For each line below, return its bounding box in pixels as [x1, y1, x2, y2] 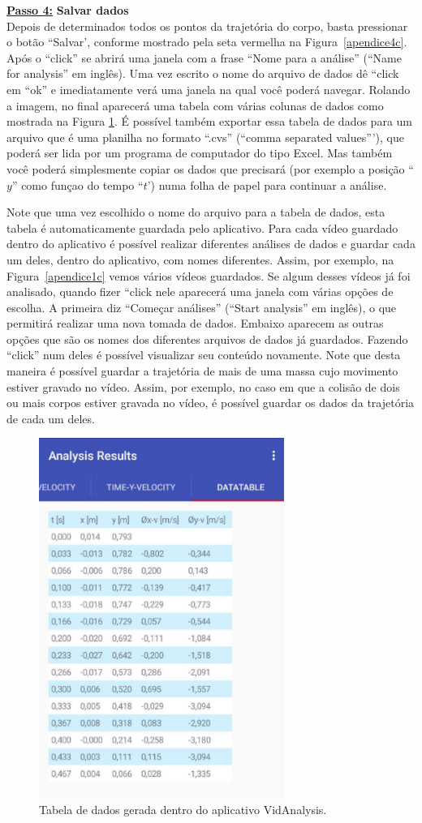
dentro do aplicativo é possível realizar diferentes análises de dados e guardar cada [6, 235, 416, 252]
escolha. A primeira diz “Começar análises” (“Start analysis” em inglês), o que [6, 298, 397, 315]
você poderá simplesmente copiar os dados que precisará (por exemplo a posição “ [6, 160, 414, 177]
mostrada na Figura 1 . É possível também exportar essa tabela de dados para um [6, 113, 412, 130]
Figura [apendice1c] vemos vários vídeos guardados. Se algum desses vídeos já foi [6, 267, 411, 284]
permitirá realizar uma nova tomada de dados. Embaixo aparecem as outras [6, 315, 384, 332]
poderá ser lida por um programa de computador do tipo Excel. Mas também [6, 144, 393, 161]
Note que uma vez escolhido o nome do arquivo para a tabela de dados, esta [6, 204, 385, 221]
